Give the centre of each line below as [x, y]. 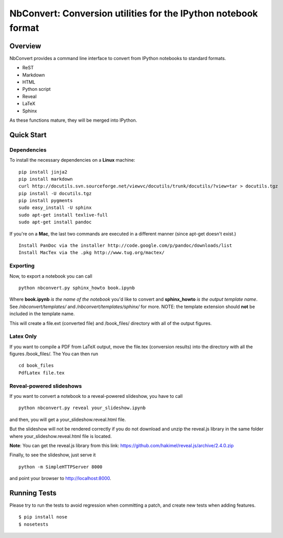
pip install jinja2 [43, 172]
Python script [36, 89]
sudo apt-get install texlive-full [63, 215]
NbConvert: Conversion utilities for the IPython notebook [134, 13]
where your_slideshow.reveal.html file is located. [61, 436]
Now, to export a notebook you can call [51, 276]
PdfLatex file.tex [42, 373]
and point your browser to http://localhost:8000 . [60, 478]
